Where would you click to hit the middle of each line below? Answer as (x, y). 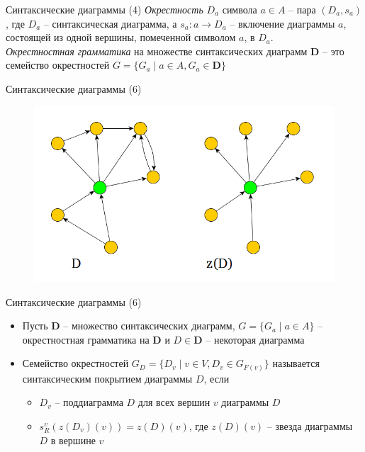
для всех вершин (174, 402)
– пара (302, 9)
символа (240, 9)
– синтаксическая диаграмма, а (110, 23)
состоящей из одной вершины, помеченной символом (121, 37)
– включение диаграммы (282, 23)
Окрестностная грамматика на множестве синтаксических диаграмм (157, 51)
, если (217, 378)
